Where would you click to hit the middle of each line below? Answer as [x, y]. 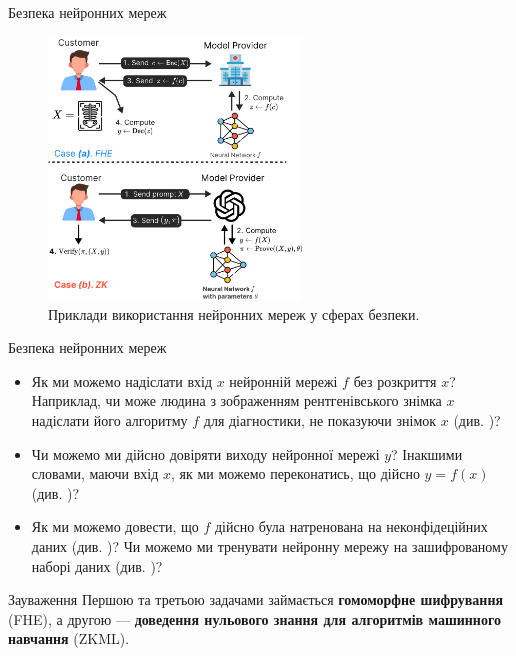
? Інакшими [427, 453]
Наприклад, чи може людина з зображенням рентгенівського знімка [236, 400]
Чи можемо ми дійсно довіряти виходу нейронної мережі [205, 453]
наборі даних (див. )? [97, 565]
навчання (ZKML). [69, 638]
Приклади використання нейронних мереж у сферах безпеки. [234, 313]
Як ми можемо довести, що [115, 526]
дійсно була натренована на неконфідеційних [351, 526]
